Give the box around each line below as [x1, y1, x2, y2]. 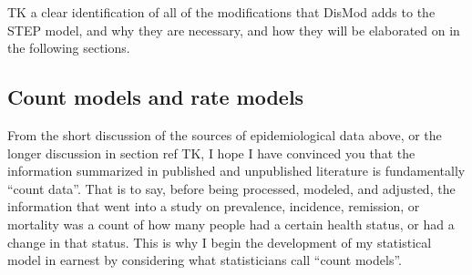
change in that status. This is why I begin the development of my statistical [7, 232, 432, 251]
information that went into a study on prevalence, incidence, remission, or [7, 197, 420, 216]
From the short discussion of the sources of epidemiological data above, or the [7, 125, 442, 144]
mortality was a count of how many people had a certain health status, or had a [7, 214, 455, 233]
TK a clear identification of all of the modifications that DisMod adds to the [7, 3, 436, 21]
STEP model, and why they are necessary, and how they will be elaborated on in [7, 20, 460, 39]
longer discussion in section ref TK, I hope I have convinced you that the [7, 143, 416, 162]
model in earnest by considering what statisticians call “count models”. [7, 250, 402, 270]
